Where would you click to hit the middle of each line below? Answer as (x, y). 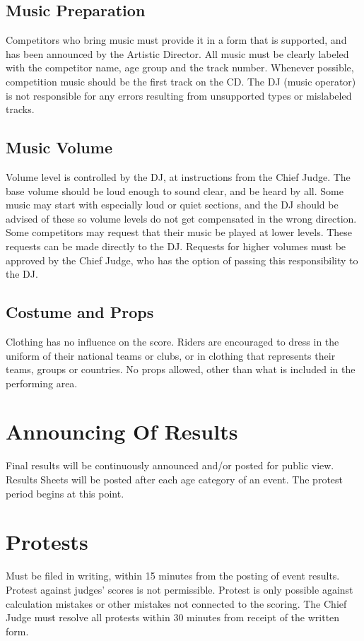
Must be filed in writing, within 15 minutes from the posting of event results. (173, 576)
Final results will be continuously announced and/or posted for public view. (170, 465)
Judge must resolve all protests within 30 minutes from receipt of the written (173, 617)
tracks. (20, 109)
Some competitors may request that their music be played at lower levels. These (179, 232)
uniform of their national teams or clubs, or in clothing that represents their (171, 355)
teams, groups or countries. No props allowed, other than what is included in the (181, 369)
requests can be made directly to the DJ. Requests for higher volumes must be (176, 246)
